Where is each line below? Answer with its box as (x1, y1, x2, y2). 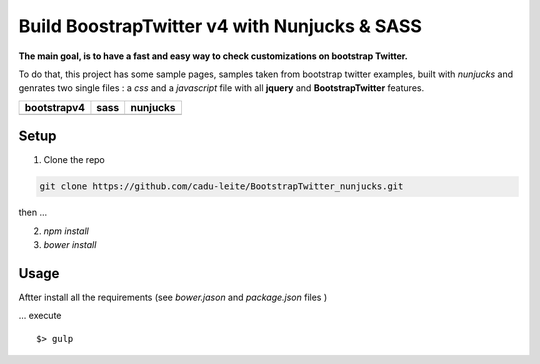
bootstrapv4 (24, 100, 85, 114)
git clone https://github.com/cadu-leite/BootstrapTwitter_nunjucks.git (39, 181, 404, 192)
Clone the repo (43, 154, 105, 166)
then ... (18, 206, 48, 219)
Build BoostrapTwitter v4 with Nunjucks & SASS (18, 15, 422, 37)
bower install (43, 238, 97, 250)
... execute (18, 310, 62, 322)
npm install (43, 225, 89, 237)
